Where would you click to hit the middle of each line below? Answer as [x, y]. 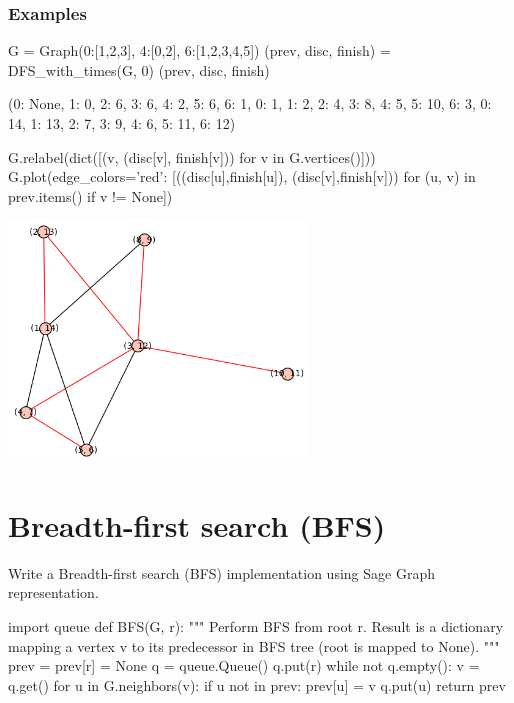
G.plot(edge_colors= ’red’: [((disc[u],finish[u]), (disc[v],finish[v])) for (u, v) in [242, 176]
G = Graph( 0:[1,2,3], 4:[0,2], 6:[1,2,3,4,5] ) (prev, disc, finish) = [199, 50]
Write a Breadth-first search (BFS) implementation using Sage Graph [221, 572]
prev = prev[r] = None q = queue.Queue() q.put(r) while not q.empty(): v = [244, 665]
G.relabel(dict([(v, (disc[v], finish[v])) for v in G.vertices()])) [192, 156]
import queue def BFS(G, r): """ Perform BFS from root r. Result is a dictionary [256, 626]
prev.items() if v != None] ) [90, 195]
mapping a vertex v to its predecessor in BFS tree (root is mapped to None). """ [254, 645]
